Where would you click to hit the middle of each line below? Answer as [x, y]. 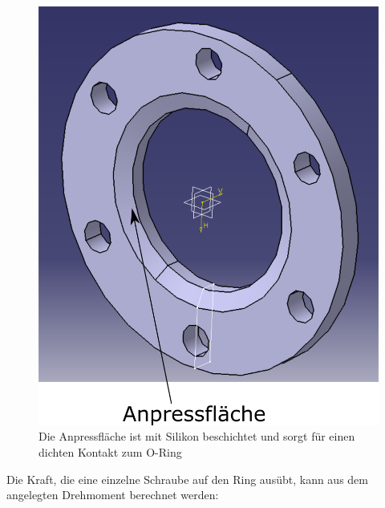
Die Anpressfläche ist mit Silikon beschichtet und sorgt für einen [197, 436]
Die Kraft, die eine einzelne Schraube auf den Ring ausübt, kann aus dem [187, 479]
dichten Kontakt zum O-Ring [110, 452]
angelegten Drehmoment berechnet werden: [113, 495]
